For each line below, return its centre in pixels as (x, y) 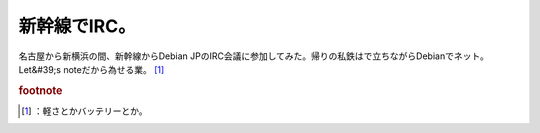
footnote (40, 90)
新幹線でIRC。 (77, 26)
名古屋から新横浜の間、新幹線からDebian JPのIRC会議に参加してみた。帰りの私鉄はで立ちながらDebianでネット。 (253, 56)
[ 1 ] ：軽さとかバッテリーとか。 (85, 111)
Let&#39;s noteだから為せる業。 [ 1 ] (91, 69)
